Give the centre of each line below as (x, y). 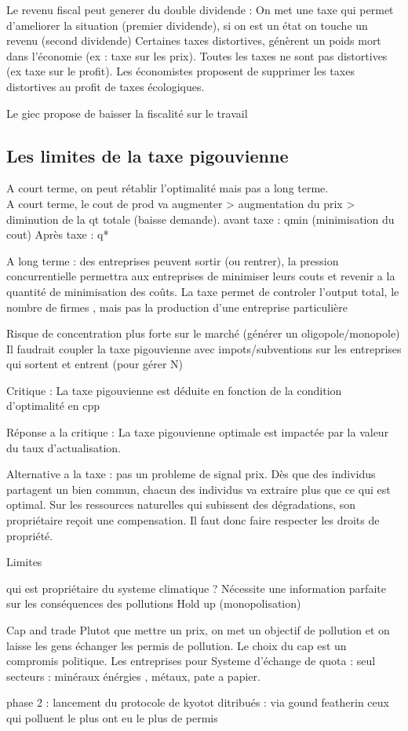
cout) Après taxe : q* (58, 234)
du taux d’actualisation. (64, 447)
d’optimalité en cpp (53, 406)
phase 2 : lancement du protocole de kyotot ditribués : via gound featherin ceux (198, 702)
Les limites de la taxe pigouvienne (148, 155)
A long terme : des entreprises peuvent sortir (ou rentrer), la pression (173, 260)
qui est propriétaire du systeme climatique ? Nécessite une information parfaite (196, 588)
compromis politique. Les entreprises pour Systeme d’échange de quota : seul (191, 661)
